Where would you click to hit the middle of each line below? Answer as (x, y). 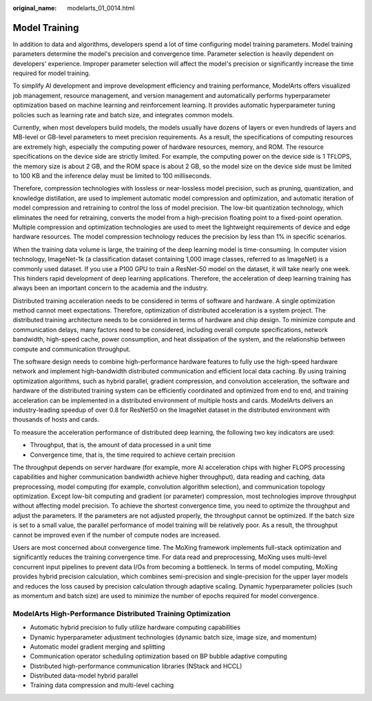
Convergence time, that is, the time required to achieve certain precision (133, 455)
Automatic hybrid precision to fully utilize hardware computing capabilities (135, 627)
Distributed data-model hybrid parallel (84, 675)
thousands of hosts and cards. (56, 419)
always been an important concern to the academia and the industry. (111, 288)
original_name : (35, 8)
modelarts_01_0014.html (101, 8)
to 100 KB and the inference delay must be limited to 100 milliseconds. (112, 175)
